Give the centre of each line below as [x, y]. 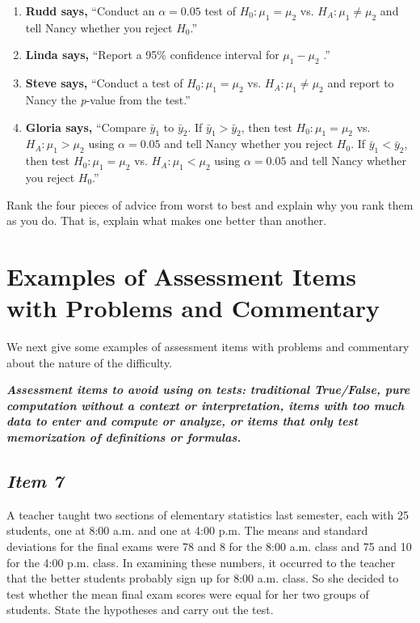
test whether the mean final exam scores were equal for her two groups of [188, 593]
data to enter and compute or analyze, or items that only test [182, 421]
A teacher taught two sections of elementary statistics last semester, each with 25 [208, 514]
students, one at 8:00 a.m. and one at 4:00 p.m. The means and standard [187, 530]
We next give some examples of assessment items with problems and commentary [208, 347]
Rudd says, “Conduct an [90, 11]
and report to [361, 83]
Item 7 [35, 481]
